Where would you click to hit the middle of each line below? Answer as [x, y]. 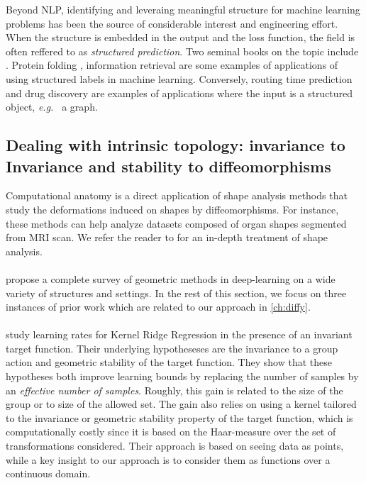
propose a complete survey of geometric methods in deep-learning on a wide [171, 278]
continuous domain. [48, 473]
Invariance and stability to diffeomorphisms [168, 166]
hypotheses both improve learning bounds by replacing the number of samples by [182, 376]
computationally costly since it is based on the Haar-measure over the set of [171, 432]
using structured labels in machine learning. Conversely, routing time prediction [179, 78]
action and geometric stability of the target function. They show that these [169, 362]
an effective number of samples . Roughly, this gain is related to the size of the [174, 390]
